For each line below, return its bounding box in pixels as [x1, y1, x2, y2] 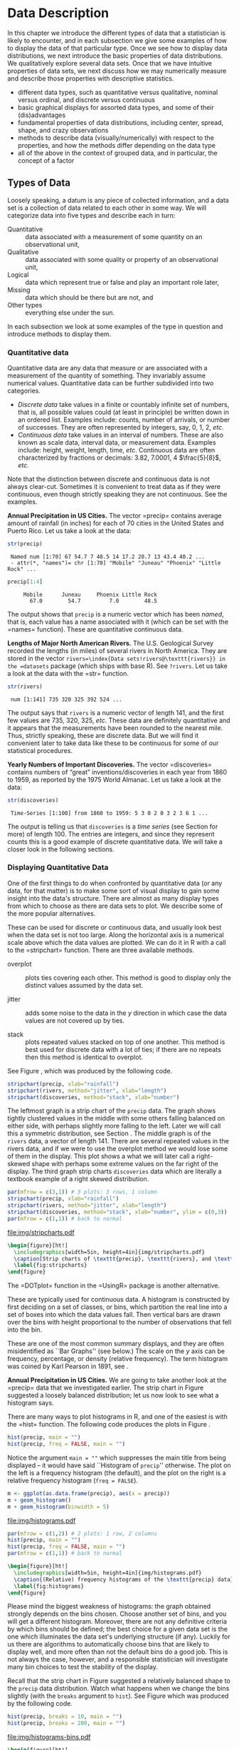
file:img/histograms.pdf [7, 1516, 76, 1524]
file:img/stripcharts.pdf [7, 1228, 75, 1236]
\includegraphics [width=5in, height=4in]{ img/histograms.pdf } [14, 1569, 202, 1577]
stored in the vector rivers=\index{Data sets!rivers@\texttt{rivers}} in [7, 654, 226, 662]
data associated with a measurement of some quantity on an [25, 232, 203, 241]
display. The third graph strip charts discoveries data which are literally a [7, 1167, 222, 1175]
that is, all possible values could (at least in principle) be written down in [17, 408, 229, 417]
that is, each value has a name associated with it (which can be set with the [7, 617, 229, 626]
